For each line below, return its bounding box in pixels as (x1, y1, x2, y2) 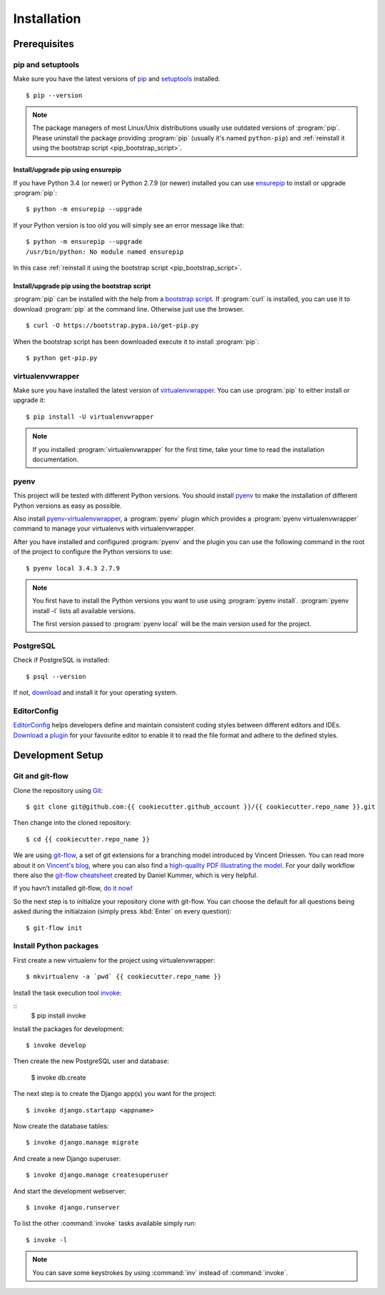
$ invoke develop (26, 1041, 86, 1050)
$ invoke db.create (31, 1073, 86, 1082)
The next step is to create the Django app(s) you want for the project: (13, 1090, 217, 1098)
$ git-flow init (26, 923, 83, 932)
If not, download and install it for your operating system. (13, 688, 178, 697)
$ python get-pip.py (26, 354, 98, 362)
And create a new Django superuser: (13, 1154, 121, 1162)
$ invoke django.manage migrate (26, 1138, 139, 1147)
